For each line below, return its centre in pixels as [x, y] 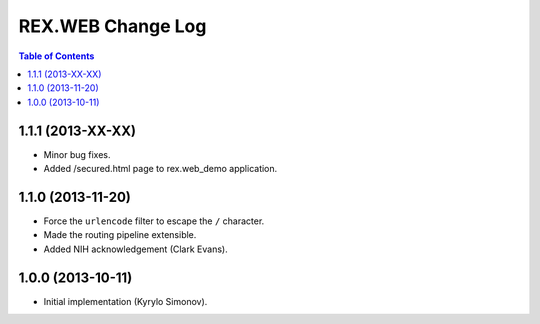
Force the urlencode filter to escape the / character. [154, 221]
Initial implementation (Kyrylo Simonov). [125, 301]
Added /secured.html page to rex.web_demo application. [160, 169]
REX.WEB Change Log [112, 26]
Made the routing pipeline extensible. [120, 235]
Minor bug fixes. [77, 154]
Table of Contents [56, 56]
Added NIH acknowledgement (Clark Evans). [136, 249]
